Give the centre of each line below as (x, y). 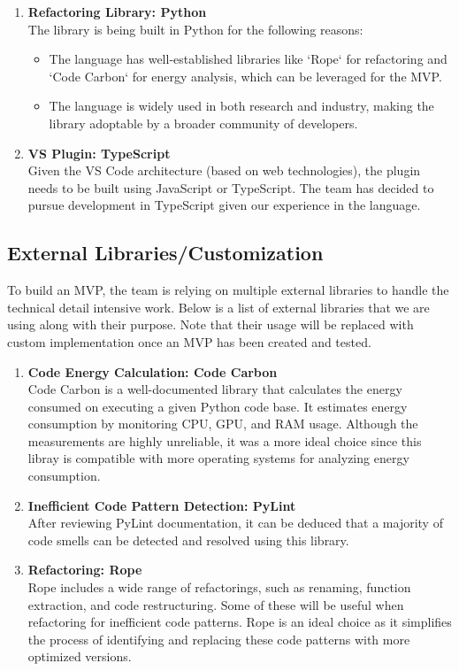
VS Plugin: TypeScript (99, 153)
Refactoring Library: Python (117, 12)
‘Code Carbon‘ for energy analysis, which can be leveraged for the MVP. (245, 76)
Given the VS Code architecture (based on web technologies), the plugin (224, 170)
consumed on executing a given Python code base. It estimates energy (218, 406)
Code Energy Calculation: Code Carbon (153, 371)
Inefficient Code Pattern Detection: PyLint (162, 505)
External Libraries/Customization (165, 253)
